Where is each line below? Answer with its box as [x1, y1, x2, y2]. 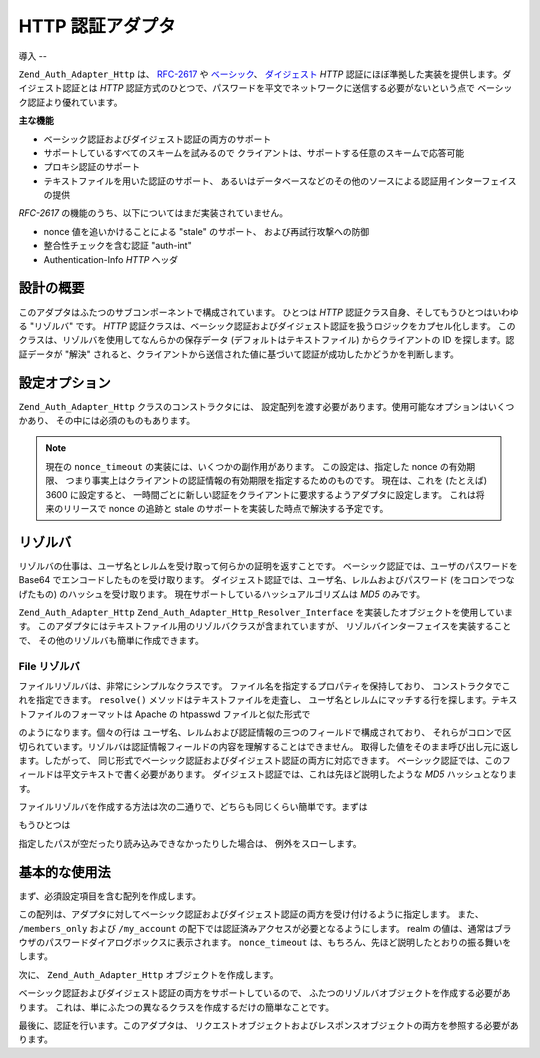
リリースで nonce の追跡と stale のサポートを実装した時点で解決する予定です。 [62, 502, 389, 514]
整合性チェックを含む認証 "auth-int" [43, 240, 192, 252]
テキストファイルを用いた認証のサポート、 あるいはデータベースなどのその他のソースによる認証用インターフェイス [43, 175, 517, 187]
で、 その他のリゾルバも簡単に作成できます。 [18, 634, 204, 646]
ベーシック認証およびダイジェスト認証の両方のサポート [43, 133, 272, 145]
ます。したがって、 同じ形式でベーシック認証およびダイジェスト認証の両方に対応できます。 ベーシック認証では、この [18, 754, 503, 766]
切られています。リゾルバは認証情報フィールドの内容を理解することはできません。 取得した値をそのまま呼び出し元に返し [18, 740, 519, 752]
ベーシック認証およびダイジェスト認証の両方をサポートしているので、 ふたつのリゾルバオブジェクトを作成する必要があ [18, 987, 511, 999]
